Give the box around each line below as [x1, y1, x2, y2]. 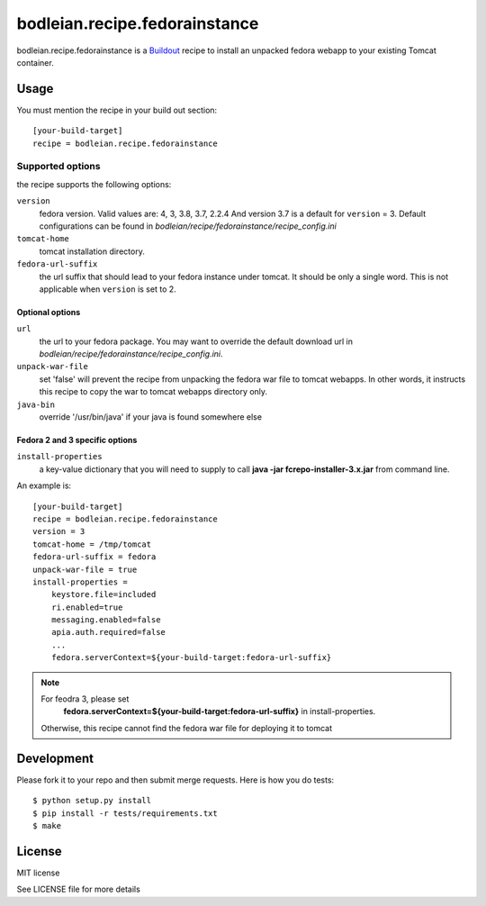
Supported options [16, 160, 101, 173]
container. [16, 57, 54, 68]
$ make [32, 820, 62, 830]
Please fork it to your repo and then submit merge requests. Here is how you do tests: [16, 775, 335, 785]
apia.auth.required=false [50, 627, 166, 638]
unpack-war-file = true [32, 564, 138, 575]
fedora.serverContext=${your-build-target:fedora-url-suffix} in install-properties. [63, 706, 376, 717]
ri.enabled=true [50, 602, 123, 612]
